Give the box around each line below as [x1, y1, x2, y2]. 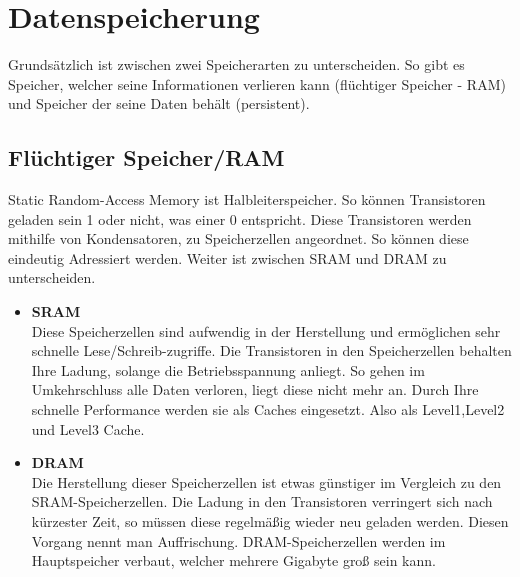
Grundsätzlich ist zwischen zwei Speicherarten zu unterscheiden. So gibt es [8, 54, 465, 75]
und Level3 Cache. [31, 418, 145, 439]
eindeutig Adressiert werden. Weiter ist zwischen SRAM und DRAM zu [8, 247, 447, 268]
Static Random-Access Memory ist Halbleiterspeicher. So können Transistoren [8, 189, 486, 210]
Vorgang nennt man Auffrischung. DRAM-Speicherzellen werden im [31, 530, 446, 551]
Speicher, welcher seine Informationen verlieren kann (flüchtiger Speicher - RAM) [8, 73, 506, 94]
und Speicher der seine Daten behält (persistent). [8, 93, 310, 114]
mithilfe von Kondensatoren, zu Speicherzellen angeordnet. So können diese [8, 228, 469, 249]
